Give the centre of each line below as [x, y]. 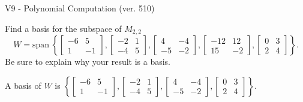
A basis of [23, 85]
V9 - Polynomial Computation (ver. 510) [80, 8]
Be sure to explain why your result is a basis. [88, 61]
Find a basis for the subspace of [63, 28]
